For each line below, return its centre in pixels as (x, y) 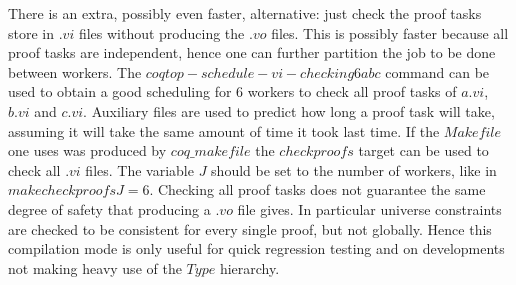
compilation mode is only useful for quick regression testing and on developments (256, 248)
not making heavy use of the (95, 267)
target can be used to (423, 150)
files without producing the (161, 32)
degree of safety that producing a (109, 208)
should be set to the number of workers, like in (354, 169)
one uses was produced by (87, 150)
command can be (437, 71)
